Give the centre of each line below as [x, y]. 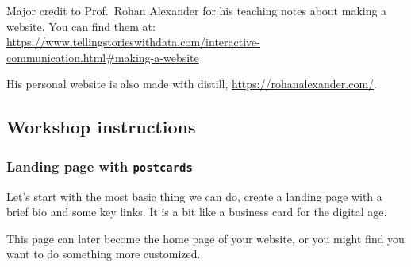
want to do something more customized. [104, 254]
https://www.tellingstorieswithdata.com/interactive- [133, 42]
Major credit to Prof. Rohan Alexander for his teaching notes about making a [197, 10]
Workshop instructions [101, 127]
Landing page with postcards [100, 166]
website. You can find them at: [81, 26]
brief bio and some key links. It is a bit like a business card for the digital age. [197, 212]
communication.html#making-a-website [103, 57]
